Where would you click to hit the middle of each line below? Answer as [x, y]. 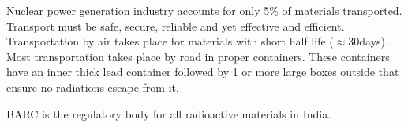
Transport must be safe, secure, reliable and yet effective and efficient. [176, 25]
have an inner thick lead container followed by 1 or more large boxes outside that [203, 72]
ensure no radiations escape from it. [93, 87]
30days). [368, 41]
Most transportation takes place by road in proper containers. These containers [198, 56]
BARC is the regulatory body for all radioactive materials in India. [169, 113]
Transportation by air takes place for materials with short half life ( [170, 41]
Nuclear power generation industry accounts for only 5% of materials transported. [204, 10]
